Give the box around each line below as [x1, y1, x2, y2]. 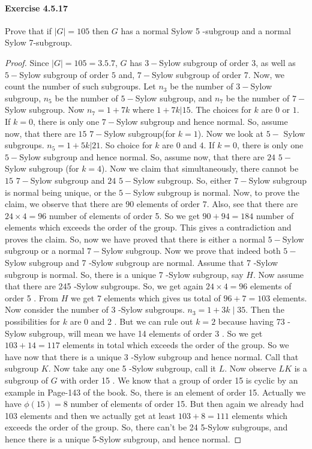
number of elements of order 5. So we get [49, 209, 200, 221]
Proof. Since [5, 56, 49, 68]
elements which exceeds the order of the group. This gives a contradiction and [5, 221, 292, 234]
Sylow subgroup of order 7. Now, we [151, 68, 284, 80]
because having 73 [218, 315, 285, 328]
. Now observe [224, 362, 276, 375]
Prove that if [5, 24, 52, 37]
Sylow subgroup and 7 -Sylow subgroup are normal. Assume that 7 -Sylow [5, 256, 278, 269]
